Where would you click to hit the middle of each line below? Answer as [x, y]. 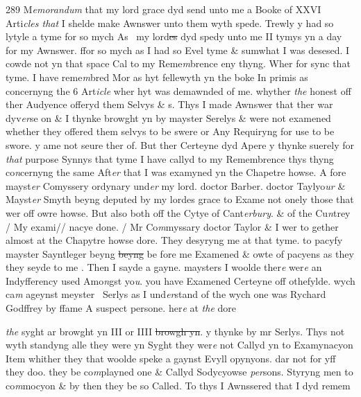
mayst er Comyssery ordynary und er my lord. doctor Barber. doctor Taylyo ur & [176, 185]
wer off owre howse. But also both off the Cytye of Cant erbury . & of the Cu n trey [178, 212]
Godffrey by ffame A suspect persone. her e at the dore [121, 308]
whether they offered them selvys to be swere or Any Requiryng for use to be [170, 131]
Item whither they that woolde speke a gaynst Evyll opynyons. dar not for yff [171, 358]
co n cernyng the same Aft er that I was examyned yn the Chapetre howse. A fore [176, 172]
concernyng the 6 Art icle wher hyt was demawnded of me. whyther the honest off [178, 90]
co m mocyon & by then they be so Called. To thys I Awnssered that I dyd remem [178, 386]
